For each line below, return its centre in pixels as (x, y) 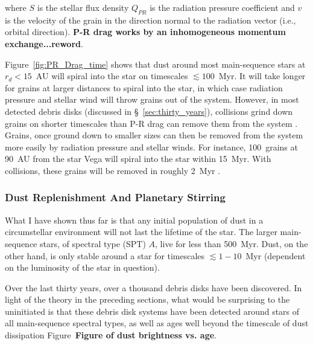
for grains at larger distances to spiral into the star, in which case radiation (144, 87)
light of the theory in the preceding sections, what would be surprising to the (147, 299)
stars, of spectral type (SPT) (93, 243)
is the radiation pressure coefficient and (222, 7)
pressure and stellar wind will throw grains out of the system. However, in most (152, 99)
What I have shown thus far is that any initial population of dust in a (134, 220)
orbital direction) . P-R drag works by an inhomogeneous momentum (145, 32)
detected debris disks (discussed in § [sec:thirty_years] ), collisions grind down (149, 111)
